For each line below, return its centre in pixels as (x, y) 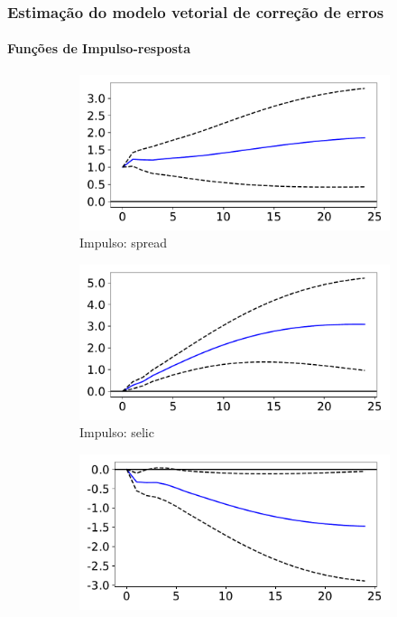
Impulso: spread (124, 243)
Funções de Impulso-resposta (99, 48)
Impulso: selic (117, 432)
